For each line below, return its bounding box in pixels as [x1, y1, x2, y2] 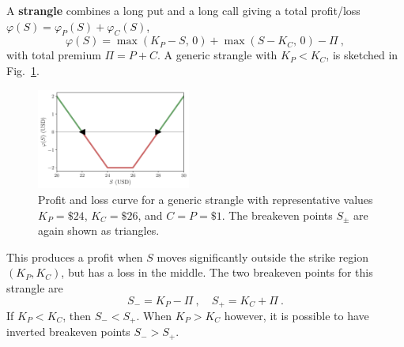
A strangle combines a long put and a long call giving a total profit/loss [6, 2, 361, 18]
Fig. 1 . [6, 62, 40, 78]
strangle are [6, 279, 63, 296]
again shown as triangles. [38, 222, 160, 239]
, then [62, 307, 92, 324]
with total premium [6, 47, 101, 63]
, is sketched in [326, 47, 398, 63]
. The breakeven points [221, 206, 333, 223]
